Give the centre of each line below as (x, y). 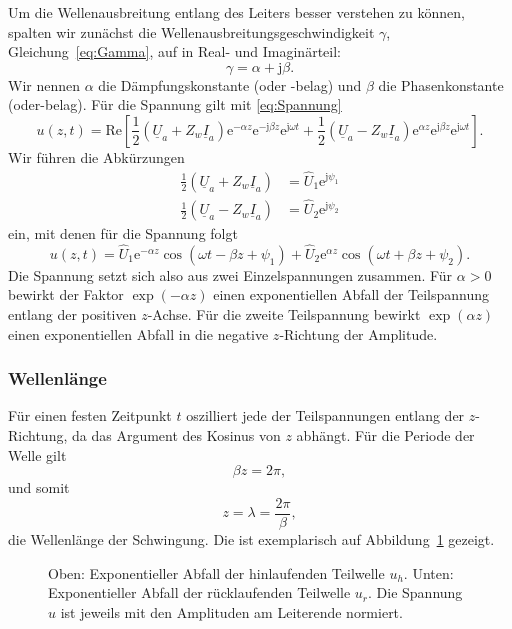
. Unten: (428, 572)
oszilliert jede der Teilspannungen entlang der (325, 415)
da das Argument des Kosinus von (176, 435)
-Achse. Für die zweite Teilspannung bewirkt (284, 314)
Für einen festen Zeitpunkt (90, 415)
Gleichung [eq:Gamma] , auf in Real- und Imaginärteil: (174, 51)
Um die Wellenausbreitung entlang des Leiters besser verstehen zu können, (236, 12)
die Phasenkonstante (441, 84)
